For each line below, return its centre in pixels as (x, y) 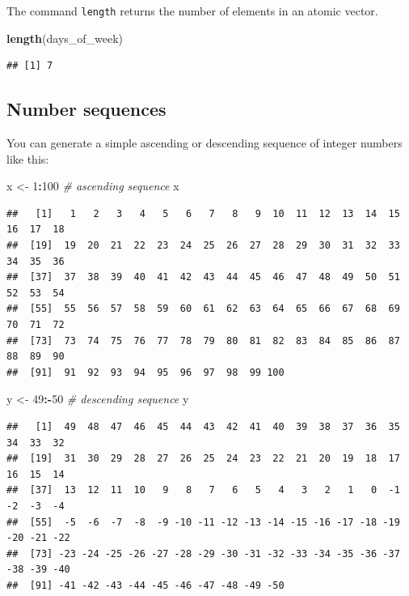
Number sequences (86, 109)
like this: (28, 158)
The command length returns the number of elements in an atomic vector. (192, 11)
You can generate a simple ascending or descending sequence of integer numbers (204, 143)
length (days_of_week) (65, 38)
